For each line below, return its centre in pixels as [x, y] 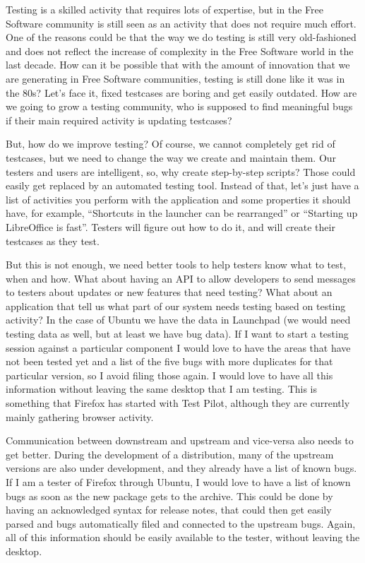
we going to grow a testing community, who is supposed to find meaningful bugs [179, 106]
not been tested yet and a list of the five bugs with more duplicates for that [169, 361]
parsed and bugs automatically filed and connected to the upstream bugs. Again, [181, 523]
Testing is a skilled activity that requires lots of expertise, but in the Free [164, 9]
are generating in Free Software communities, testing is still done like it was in [175, 78]
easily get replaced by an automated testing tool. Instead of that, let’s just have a [182, 185]
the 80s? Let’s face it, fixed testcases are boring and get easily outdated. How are [181, 92]
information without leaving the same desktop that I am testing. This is [162, 389]
